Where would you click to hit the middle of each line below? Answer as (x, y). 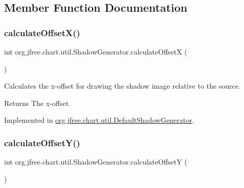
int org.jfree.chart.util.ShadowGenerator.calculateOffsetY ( (96, 162)
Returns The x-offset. (38, 103)
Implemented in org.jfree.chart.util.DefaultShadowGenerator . (99, 120)
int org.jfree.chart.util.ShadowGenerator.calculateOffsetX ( (96, 51)
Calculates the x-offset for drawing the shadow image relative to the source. (122, 86)
